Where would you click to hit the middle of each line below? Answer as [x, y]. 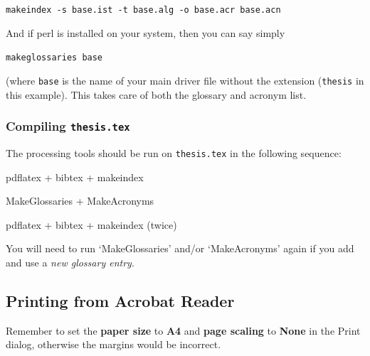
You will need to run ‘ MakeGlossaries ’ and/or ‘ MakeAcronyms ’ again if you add [180, 248]
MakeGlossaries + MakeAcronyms [80, 201]
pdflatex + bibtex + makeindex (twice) [91, 224]
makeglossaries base [54, 58]
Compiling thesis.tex [68, 126]
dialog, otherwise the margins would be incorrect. [113, 344]
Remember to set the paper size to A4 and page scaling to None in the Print [183, 330]
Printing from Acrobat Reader [120, 300]
